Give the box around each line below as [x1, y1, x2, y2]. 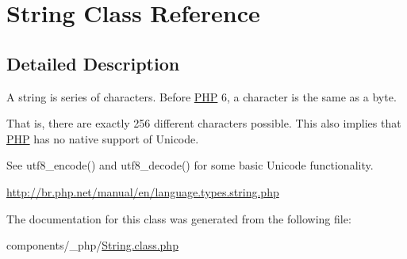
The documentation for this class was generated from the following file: [6, 210, 351, 227]
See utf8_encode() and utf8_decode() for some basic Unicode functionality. [6, 157, 374, 173]
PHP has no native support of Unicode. [6, 130, 199, 147]
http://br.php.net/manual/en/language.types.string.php [6, 183, 279, 200]
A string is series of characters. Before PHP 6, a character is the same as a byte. [6, 88, 397, 105]
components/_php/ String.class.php [6, 237, 179, 253]
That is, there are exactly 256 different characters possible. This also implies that [6, 115, 401, 131]
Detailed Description [6, 51, 180, 75]
